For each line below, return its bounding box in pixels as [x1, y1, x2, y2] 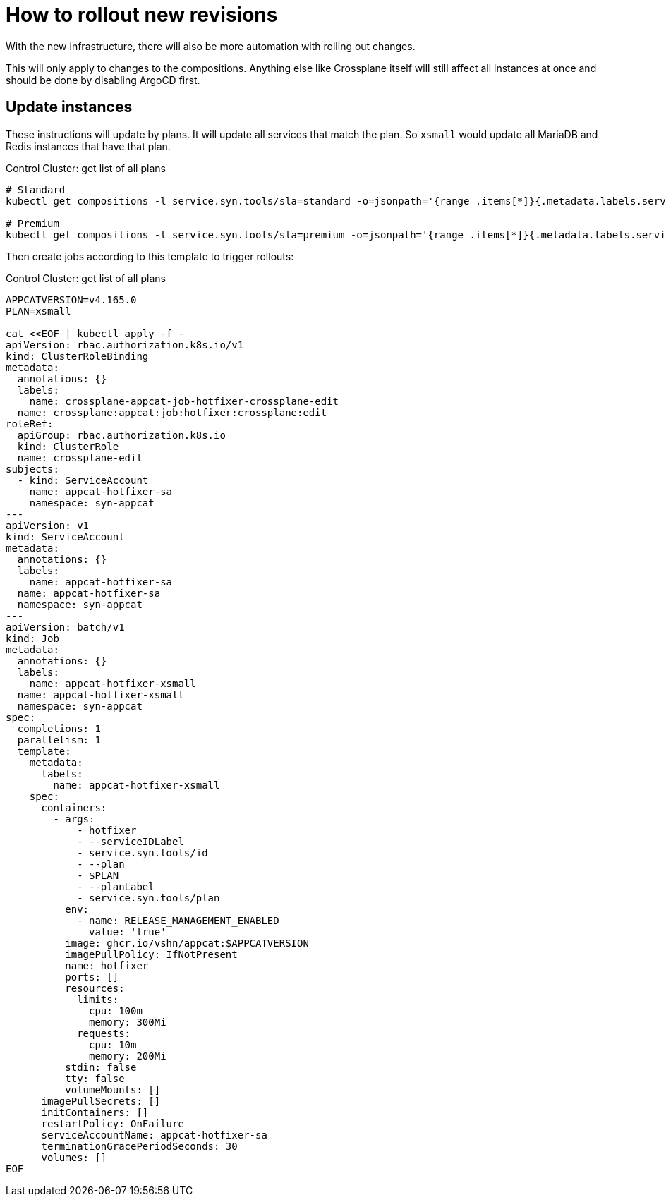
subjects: [6, 463, 59, 475]
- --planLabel [77, 880, 155, 892]
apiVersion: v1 [6, 519, 90, 531]
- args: [53, 813, 95, 825]
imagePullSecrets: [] [41, 1095, 161, 1107]
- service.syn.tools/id [77, 846, 208, 858]
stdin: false [65, 1061, 137, 1073]
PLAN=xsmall [6, 305, 71, 317]
